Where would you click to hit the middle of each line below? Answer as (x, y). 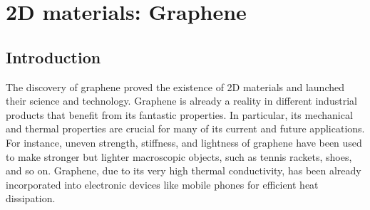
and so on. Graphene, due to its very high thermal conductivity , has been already (184, 170)
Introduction (53, 57)
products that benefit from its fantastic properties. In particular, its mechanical (179, 114)
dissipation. (31, 198)
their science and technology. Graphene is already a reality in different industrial (181, 101)
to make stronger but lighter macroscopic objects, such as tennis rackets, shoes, (179, 156)
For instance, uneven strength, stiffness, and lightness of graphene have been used (184, 142)
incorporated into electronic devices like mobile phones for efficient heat (162, 184)
